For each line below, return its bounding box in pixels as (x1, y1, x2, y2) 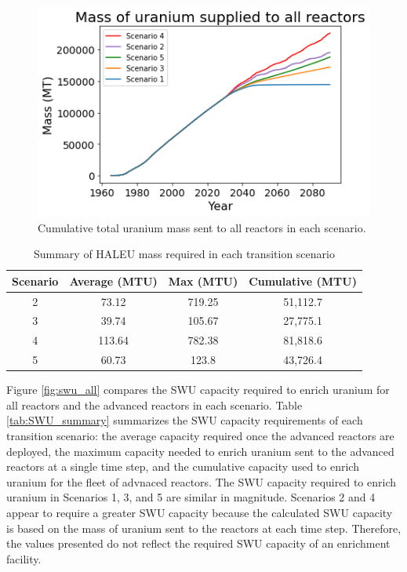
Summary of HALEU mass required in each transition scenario (33, 246, 335, 262)
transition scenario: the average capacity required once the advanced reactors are (6, 428, 394, 443)
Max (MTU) (168, 272, 238, 289)
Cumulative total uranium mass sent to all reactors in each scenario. (38, 219, 366, 235)
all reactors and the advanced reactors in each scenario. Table (6, 396, 303, 413)
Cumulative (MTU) (249, 272, 357, 289)
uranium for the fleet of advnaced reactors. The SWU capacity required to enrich (6, 473, 396, 490)
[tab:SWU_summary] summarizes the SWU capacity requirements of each (6, 412, 363, 428)
